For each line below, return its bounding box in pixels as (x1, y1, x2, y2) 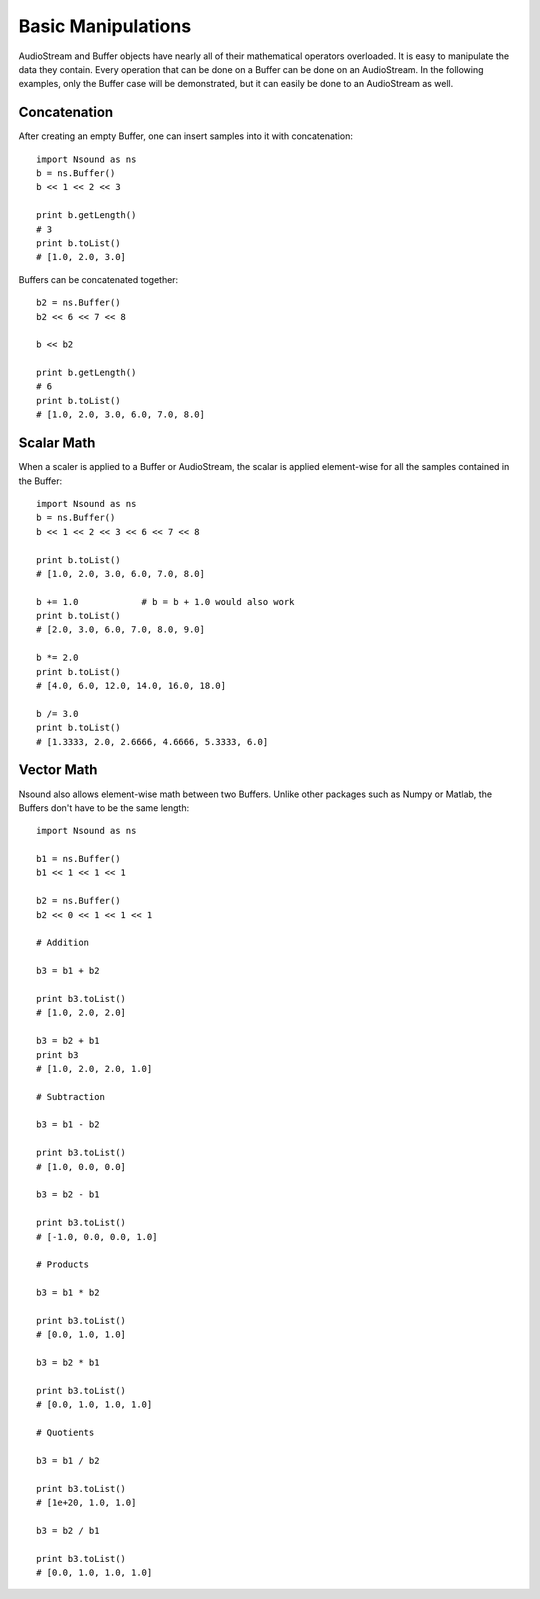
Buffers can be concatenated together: (18, 273, 179, 285)
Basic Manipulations (18, 15, 192, 37)
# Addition (36, 937, 90, 949)
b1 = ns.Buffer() (36, 853, 121, 865)
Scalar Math (18, 435, 96, 452)
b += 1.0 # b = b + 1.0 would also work (36, 596, 295, 607)
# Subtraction (36, 1091, 105, 1102)
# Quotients (36, 1427, 95, 1439)
